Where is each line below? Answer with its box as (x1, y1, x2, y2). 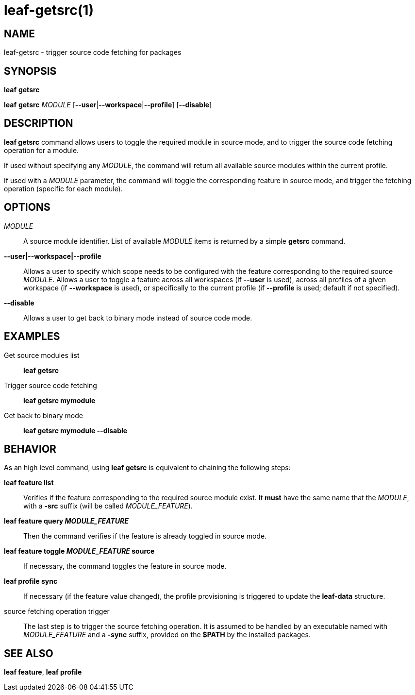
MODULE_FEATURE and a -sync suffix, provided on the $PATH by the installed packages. (23, 630, 311, 639)
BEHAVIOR (4, 442, 56, 455)
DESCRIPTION (4, 117, 73, 130)
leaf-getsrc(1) (4, 2, 94, 18)
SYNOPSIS (4, 65, 57, 77)
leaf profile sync (4, 577, 58, 586)
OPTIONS (4, 201, 50, 214)
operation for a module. (4, 146, 79, 154)
